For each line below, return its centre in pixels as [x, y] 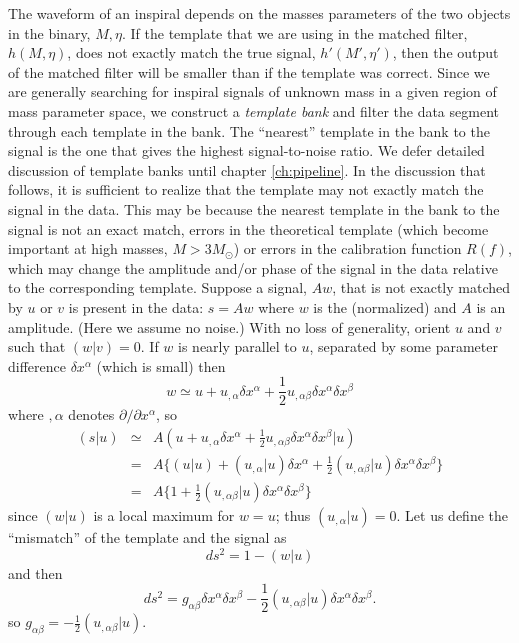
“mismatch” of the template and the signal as [147, 537]
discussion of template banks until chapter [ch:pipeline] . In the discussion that [247, 169]
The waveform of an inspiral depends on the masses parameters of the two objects [259, 13]
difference [37, 365]
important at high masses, [88, 248]
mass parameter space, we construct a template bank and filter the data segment [253, 110]
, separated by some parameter [403, 346]
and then [35, 572]
